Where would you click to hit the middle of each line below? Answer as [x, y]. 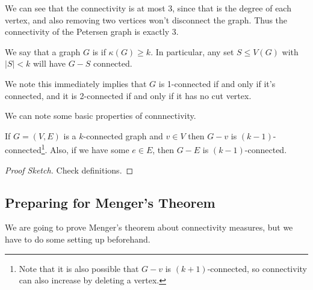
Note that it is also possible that [79, 268]
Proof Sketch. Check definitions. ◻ [69, 170]
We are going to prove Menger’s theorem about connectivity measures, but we [149, 227]
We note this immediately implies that [76, 83]
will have [49, 63]
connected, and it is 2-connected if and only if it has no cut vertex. [128, 95]
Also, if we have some [90, 150]
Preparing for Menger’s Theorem [110, 202]
